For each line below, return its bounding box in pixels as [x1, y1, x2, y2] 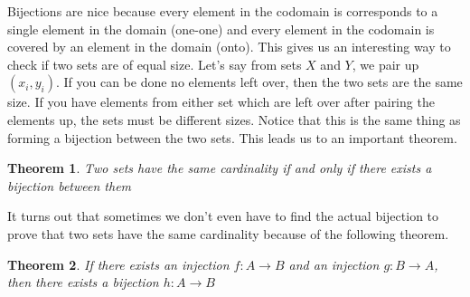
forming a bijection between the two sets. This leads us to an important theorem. [7, 128, 457, 147]
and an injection [288, 254, 380, 273]
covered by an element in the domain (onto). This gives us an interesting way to [7, 37, 451, 56]
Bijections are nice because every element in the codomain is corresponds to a [7, 2, 438, 20]
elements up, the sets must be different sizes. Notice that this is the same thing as [7, 110, 461, 129]
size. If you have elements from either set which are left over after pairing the [7, 92, 435, 111]
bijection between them [7, 176, 132, 195]
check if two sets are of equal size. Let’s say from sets [7, 54, 302, 73]
